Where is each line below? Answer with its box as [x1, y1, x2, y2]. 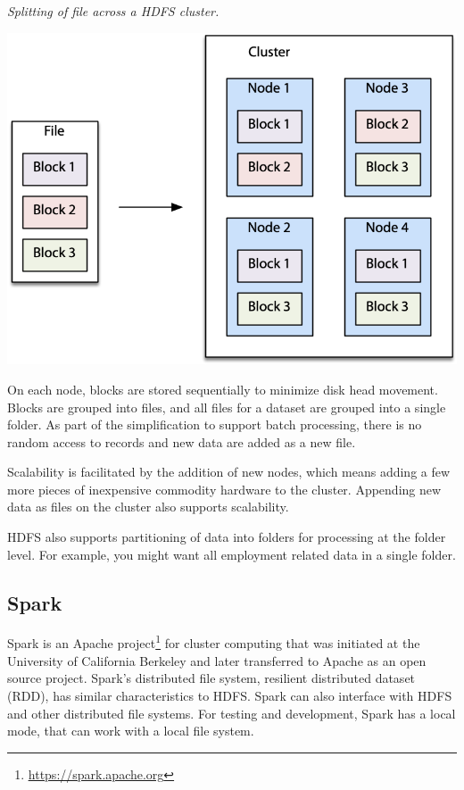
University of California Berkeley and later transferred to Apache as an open [7, 651, 427, 669]
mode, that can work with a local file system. [7, 721, 254, 740]
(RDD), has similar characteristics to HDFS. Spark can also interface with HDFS [7, 686, 452, 704]
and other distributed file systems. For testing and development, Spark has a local [7, 703, 456, 722]
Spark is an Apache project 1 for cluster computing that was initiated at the [7, 631, 420, 653]
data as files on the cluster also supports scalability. [7, 497, 289, 516]
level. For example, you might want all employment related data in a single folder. [7, 545, 456, 563]
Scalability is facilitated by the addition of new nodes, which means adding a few [7, 462, 451, 481]
